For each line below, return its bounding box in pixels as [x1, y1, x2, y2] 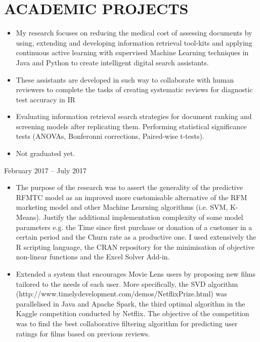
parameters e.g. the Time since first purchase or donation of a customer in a [16, 221, 252, 232]
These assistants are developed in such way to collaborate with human [16, 74, 234, 85]
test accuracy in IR [16, 94, 75, 104]
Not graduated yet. [16, 148, 75, 159]
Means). [16, 212, 41, 222]
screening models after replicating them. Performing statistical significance [16, 121, 247, 131]
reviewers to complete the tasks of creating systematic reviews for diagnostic [16, 84, 253, 95]
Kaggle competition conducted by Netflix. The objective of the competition [16, 308, 249, 319]
